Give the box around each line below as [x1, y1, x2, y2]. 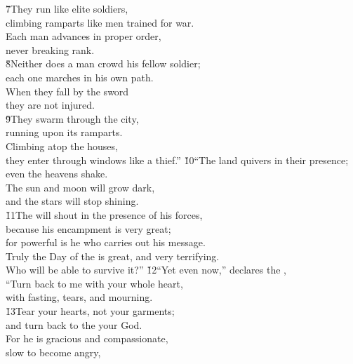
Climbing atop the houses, [6, 138, 118, 153]
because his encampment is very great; [6, 221, 171, 236]
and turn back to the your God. [6, 317, 142, 332]
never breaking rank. [6, 42, 95, 57]
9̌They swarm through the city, [6, 111, 139, 126]
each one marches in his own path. [6, 69, 154, 84]
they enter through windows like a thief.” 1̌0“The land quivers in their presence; [6, 152, 349, 167]
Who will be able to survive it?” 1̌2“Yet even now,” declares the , [6, 262, 286, 277]
